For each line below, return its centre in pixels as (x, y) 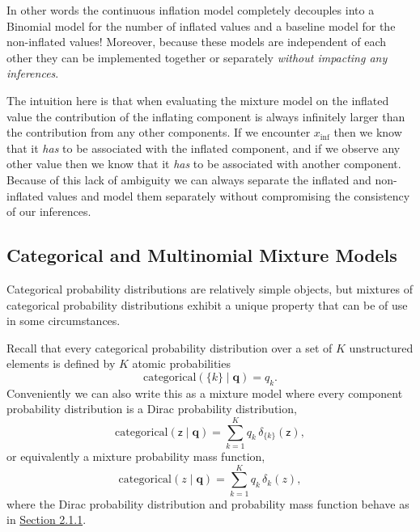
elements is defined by (61, 363)
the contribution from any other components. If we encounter (159, 132)
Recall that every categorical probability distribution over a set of (170, 347)
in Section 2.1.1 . (47, 519)
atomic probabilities (181, 363)
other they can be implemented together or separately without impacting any (197, 57)
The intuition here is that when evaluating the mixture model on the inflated (198, 100)
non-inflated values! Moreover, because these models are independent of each (197, 42)
